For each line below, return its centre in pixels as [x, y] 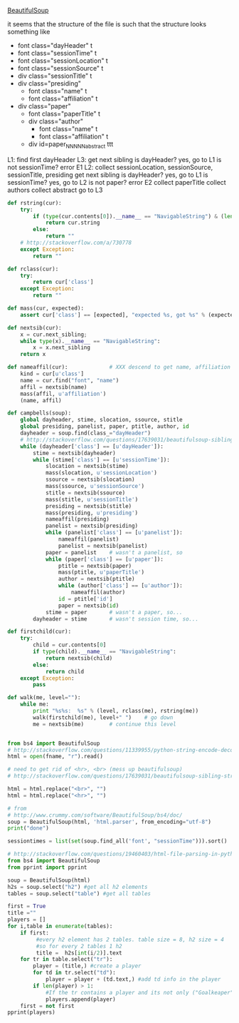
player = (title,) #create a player [87, 966]
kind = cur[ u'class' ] [52, 374]
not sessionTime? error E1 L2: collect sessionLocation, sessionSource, [110, 167]
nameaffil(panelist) [89, 539]
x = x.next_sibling [62, 348]
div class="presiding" [49, 83]
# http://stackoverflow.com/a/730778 [76, 243]
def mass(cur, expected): [46, 309]
